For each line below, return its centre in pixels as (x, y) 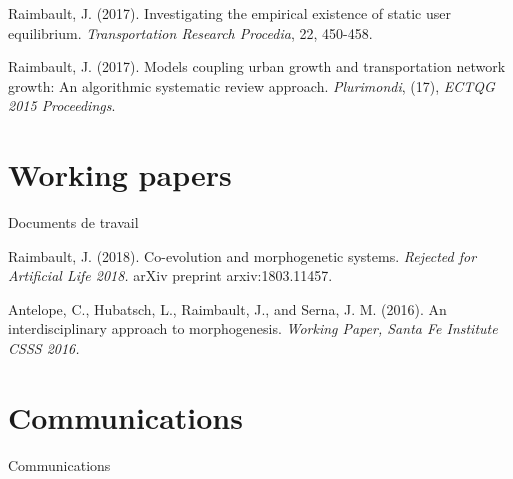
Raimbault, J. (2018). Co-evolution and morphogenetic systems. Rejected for (242, 255)
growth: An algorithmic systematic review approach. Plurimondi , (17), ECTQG (251, 85)
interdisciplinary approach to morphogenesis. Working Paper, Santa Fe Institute (253, 328)
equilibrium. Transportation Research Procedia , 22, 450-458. (190, 32)
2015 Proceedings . (62, 105)
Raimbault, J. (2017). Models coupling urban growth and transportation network (257, 66)
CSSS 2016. (44, 348)
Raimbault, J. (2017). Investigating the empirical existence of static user (229, 13)
